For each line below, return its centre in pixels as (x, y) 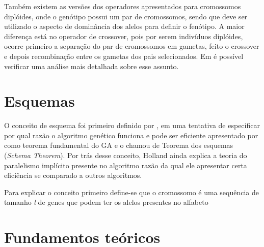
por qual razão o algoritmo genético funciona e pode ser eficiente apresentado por (131, 135)
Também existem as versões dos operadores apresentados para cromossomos (123, 6)
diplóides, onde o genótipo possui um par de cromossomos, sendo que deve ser (126, 16)
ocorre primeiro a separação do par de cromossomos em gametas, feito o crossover (132, 46)
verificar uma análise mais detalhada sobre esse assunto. (91, 66)
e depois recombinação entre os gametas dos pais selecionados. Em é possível (124, 56)
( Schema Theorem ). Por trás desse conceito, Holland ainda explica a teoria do (126, 155)
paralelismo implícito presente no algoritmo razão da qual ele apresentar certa (126, 165)
